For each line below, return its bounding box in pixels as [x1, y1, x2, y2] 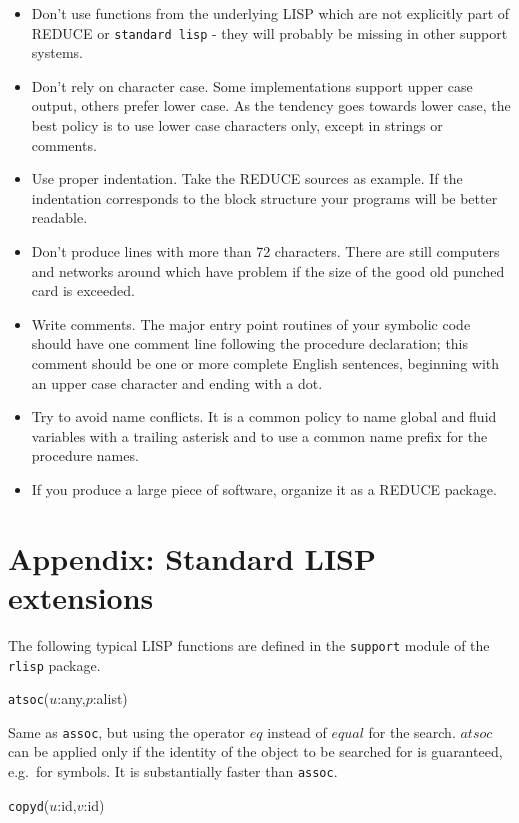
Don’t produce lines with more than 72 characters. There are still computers [31, 241, 500, 261]
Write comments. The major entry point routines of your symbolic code [31, 313, 471, 334]
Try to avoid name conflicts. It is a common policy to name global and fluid [31, 406, 497, 427]
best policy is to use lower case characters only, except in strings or [31, 115, 443, 136]
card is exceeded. [31, 280, 135, 301]
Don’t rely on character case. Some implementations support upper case [31, 75, 473, 96]
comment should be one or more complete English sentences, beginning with [31, 352, 500, 373]
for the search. [368, 721, 456, 742]
